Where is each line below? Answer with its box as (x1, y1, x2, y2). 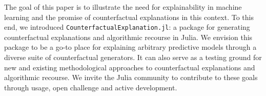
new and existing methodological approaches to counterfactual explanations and (4, 62, 255, 72)
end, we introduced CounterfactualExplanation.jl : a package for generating (4, 22, 250, 32)
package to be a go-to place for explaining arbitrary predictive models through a (4, 42, 257, 52)
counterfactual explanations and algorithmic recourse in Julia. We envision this (4, 31, 253, 42)
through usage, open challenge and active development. (4, 82, 177, 92)
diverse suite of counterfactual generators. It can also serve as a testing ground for (4, 52, 262, 63)
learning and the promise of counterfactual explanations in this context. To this (4, 11, 254, 22)
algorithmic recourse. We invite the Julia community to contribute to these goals (4, 72, 258, 83)
